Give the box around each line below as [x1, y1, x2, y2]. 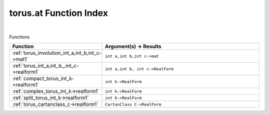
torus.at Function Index [9, 7, 108, 18]
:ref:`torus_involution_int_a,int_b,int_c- [12, 50, 102, 57]
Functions [9, 34, 30, 40]
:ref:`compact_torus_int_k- [12, 75, 74, 82]
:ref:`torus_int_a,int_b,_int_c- [12, 62, 79, 69]
